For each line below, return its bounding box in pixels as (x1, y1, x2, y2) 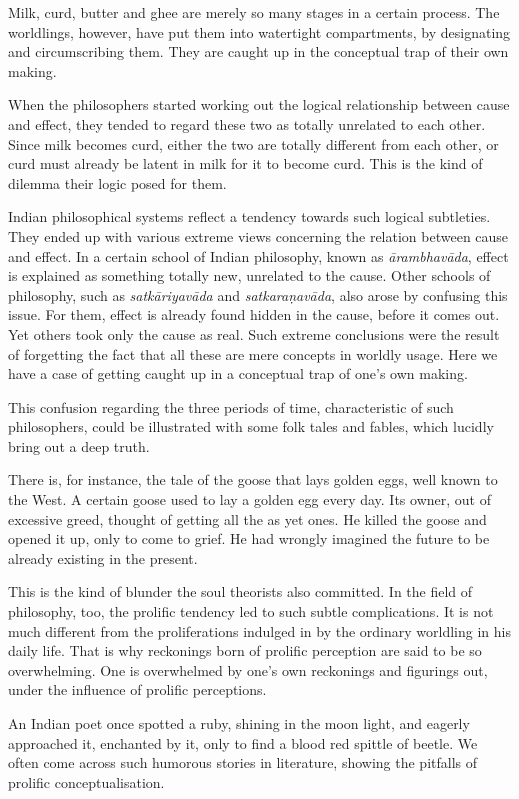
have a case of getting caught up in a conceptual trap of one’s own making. (8, 363, 468, 384)
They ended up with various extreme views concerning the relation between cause (8, 225, 509, 246)
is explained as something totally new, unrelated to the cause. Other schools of (8, 265, 491, 286)
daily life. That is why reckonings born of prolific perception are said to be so (8, 640, 482, 661)
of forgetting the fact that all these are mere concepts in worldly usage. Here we (8, 343, 498, 364)
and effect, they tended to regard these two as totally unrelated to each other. (8, 113, 486, 134)
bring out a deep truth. (8, 435, 150, 456)
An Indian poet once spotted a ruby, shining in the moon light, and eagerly (8, 713, 470, 733)
